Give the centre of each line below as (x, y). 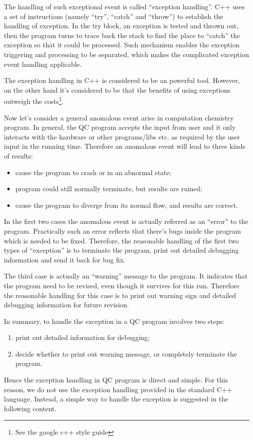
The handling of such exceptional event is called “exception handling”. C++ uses (124, 6)
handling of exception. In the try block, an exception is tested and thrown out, (121, 26)
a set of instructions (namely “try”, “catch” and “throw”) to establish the (114, 16)
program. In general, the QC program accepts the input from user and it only (120, 127)
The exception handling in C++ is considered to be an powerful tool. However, (122, 80)
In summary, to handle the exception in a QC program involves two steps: (114, 321)
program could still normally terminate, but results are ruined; (109, 189)
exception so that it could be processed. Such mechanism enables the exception (122, 45)
